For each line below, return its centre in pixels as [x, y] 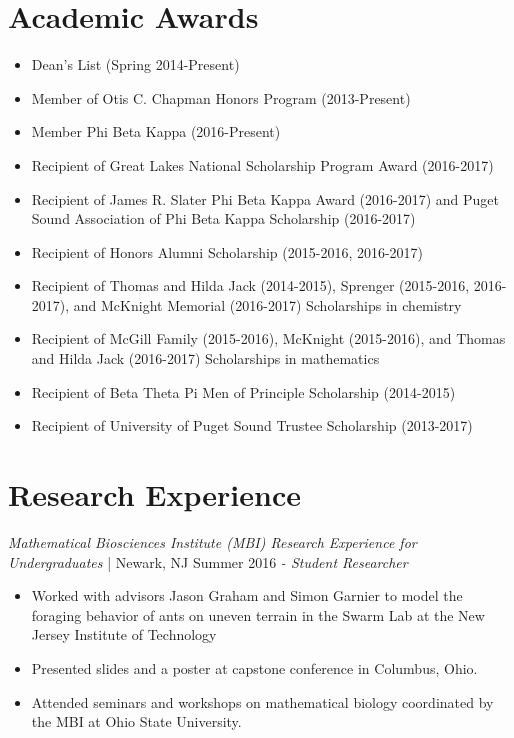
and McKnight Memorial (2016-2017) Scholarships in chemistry [267, 304]
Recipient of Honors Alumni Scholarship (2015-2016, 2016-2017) [227, 251]
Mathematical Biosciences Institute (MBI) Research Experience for [212, 541]
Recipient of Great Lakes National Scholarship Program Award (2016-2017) [262, 164]
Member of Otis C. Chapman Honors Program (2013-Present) [221, 97]
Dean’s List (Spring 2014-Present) [135, 64]
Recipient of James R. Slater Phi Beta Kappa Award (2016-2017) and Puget [265, 198]
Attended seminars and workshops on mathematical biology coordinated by [262, 701]
